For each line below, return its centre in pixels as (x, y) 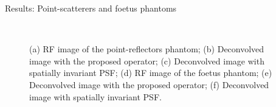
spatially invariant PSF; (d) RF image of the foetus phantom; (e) (151, 73)
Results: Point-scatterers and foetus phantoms (91, 8)
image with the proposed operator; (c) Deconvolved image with (147, 60)
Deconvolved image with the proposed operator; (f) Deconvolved (149, 84)
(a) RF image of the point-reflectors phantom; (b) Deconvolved (147, 49)
